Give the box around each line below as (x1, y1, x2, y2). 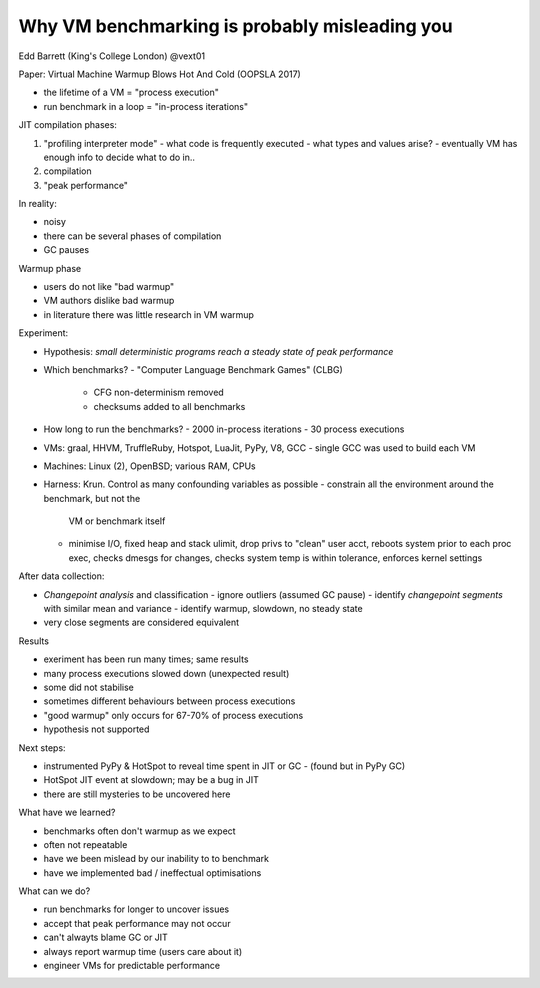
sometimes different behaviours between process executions (43, 695, 296, 707)
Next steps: (18, 741, 66, 754)
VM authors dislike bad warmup (43, 295, 175, 307)
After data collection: (18, 570, 105, 582)
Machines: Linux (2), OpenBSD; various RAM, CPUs (43, 460, 256, 472)
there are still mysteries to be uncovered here (43, 788, 231, 800)
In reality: (18, 198, 57, 210)
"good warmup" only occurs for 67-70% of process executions (43, 709, 304, 721)
